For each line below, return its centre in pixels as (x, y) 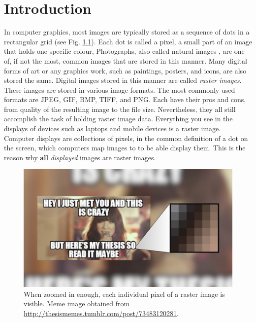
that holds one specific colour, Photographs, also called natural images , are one (124, 51)
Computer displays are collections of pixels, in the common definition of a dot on (126, 138)
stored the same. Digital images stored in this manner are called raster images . (123, 80)
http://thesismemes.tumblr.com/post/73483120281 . (101, 313)
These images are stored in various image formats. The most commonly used (120, 89)
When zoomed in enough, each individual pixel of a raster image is (124, 294)
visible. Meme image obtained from (77, 304)
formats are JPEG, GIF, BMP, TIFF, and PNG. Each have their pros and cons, (125, 99)
